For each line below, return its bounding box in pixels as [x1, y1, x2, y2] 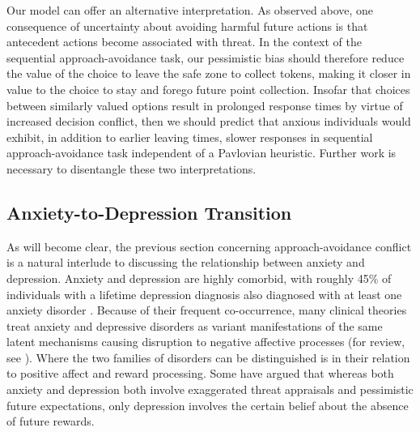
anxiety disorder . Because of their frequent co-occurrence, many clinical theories [6, 302, 407, 319]
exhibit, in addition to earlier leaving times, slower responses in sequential [6, 128, 373, 145]
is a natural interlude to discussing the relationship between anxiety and [6, 254, 365, 271]
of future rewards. [6, 413, 95, 430]
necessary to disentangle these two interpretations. [6, 160, 257, 177]
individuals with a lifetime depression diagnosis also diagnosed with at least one [6, 285, 402, 302]
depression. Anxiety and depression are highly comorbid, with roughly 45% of [6, 269, 392, 286]
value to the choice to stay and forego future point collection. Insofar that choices [6, 80, 410, 97]
